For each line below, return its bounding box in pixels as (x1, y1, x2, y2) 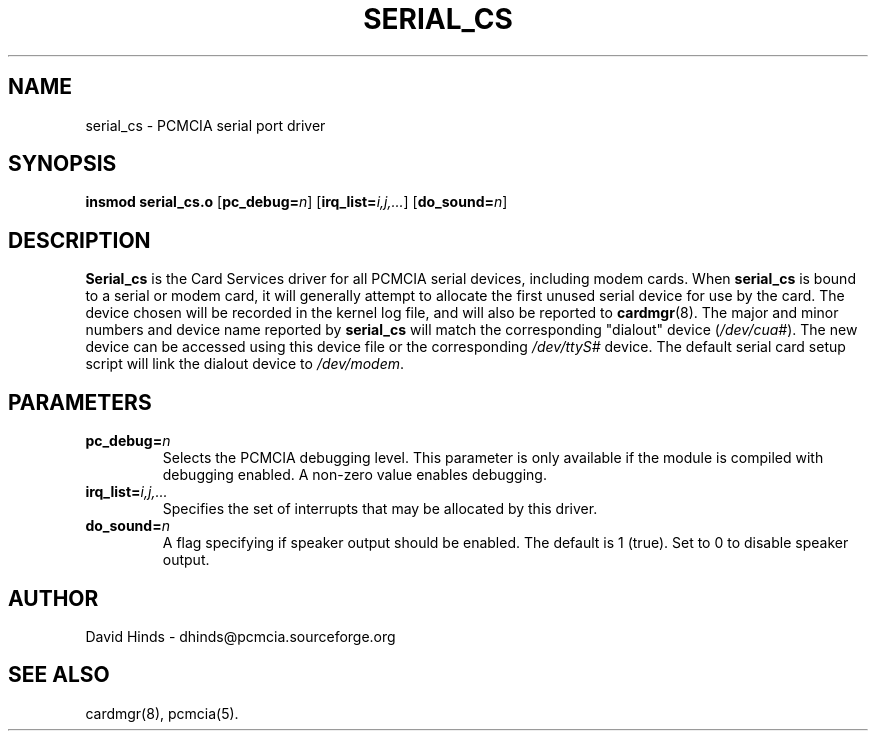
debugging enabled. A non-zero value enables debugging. (162, 466, 547, 484)
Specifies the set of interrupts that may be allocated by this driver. (162, 500, 598, 518)
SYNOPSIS (8, 151, 117, 177)
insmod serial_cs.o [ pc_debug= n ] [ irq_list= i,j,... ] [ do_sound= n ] (85, 193, 508, 211)
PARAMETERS (8, 389, 152, 415)
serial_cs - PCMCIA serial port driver (85, 116, 326, 134)
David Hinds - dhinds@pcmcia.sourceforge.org (85, 627, 396, 645)
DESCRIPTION (8, 227, 151, 253)
